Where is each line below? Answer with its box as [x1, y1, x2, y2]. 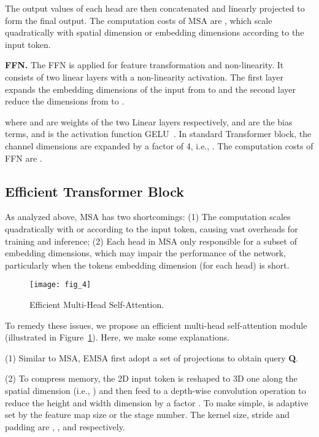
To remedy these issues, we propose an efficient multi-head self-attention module [5, 318, 307, 331]
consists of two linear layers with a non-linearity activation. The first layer [5, 70, 284, 83]
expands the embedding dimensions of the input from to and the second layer [5, 82, 296, 95]
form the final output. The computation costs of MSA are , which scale [5, 14, 272, 26]
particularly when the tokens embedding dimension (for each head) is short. [5, 258, 290, 271]
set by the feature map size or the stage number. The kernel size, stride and [5, 408, 290, 421]
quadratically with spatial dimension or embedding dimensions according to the [5, 26, 304, 39]
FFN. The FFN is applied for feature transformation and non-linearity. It [5, 58, 284, 71]
